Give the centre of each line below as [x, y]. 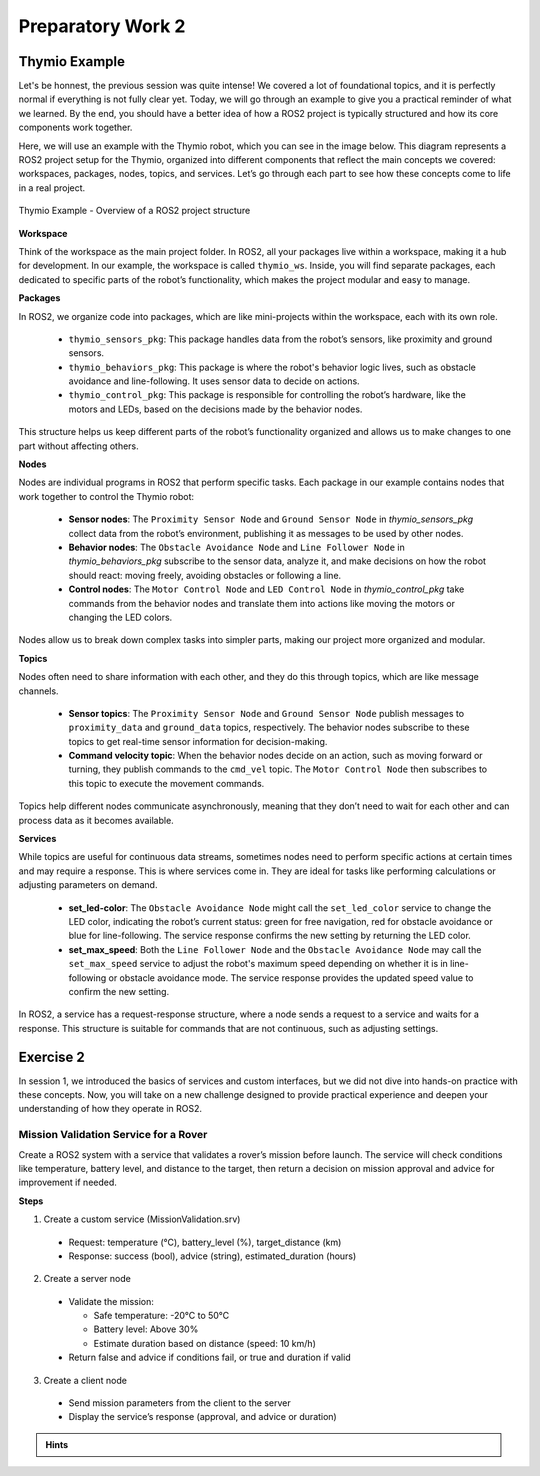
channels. [38, 691]
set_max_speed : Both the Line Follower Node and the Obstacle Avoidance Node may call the [275, 949]
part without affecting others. [78, 446]
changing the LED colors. [120, 617]
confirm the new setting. [119, 991]
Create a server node [87, 1279]
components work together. [75, 127]
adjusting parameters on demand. [88, 885]
